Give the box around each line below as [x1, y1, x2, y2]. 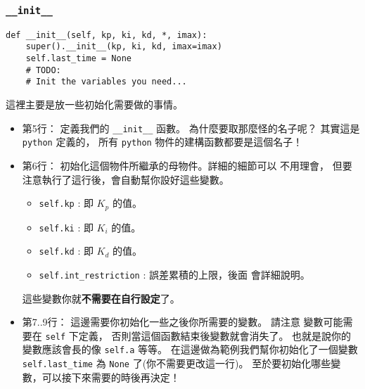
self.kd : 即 [39, 243, 94, 258]
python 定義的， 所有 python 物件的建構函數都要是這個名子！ [22, 134, 303, 149]
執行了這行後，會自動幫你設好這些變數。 [41, 172, 229, 186]
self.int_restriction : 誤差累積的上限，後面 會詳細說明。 [39, 267, 310, 281]
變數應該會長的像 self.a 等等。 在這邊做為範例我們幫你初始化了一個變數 [22, 342, 358, 357]
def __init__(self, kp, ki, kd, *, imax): [6, 30, 207, 40]
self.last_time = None [25, 53, 132, 64]
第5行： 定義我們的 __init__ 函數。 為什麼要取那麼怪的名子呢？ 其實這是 [22, 120, 360, 135]
